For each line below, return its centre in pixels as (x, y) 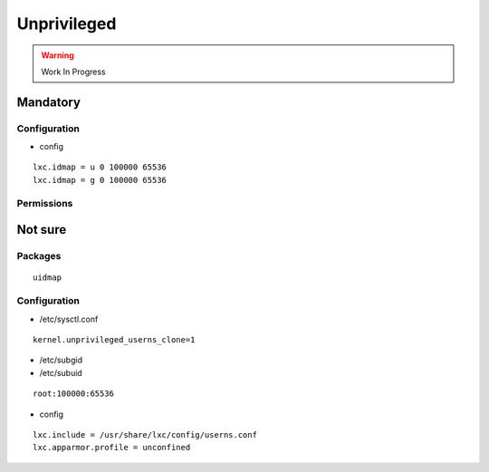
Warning (58, 55)
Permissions (45, 203)
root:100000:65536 (74, 394)
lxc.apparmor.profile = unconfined (112, 448)
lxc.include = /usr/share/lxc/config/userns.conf (145, 434)
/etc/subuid (61, 372)
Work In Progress (73, 72)
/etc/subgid (61, 360)
